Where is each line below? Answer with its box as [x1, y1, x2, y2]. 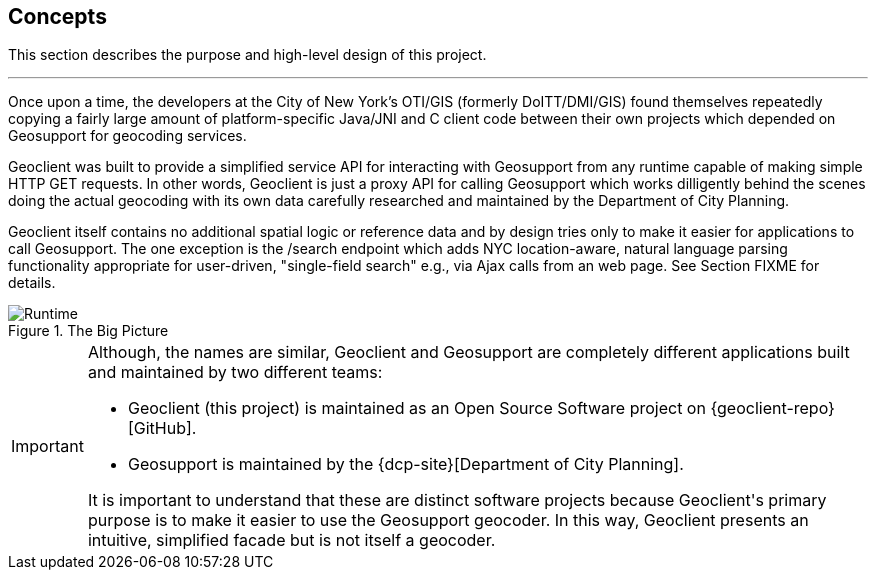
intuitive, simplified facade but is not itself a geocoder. [87, 530, 496, 551]
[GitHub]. [127, 418, 197, 439]
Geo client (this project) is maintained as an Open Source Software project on [127, 398, 706, 419]
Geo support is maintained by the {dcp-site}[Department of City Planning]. [127, 454, 684, 475]
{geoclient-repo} [710, 398, 835, 419]
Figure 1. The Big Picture [8, 322, 169, 340]
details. [8, 274, 56, 292]
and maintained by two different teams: [87, 362, 383, 383]
